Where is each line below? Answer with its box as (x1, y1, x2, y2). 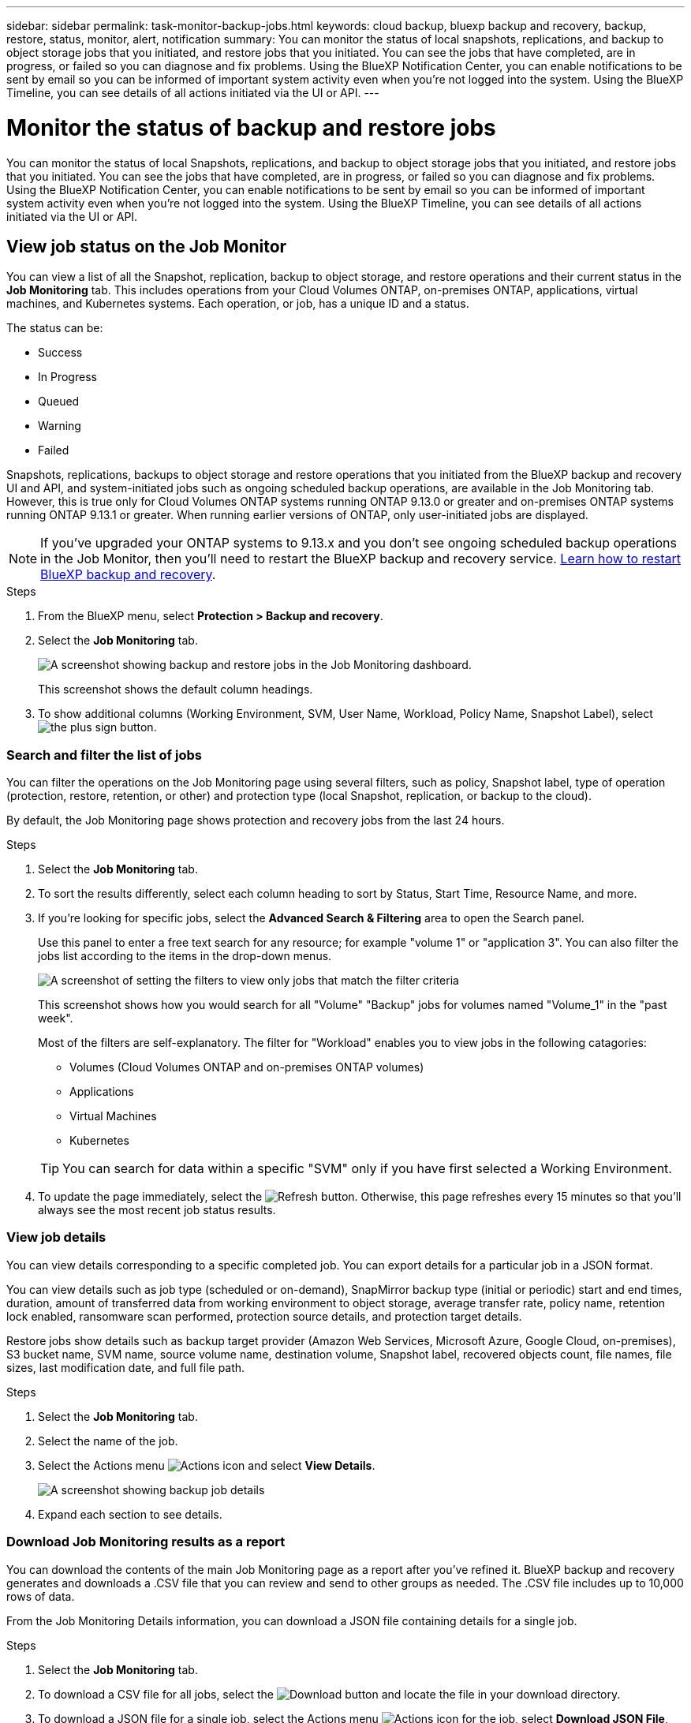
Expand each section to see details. (38, 1507, 222, 1521)
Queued (38, 394, 80, 409)
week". (38, 1011, 73, 1026)
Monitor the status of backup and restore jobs (6, 114, 496, 141)
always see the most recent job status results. (38, 1203, 276, 1217)
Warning (38, 419, 81, 433)
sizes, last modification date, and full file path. (6, 1360, 245, 1374)
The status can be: (6, 321, 103, 335)
